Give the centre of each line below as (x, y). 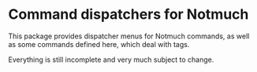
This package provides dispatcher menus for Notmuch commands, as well (129, 36)
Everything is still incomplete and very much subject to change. (111, 59)
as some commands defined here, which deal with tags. (99, 44)
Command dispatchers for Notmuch (128, 14)
